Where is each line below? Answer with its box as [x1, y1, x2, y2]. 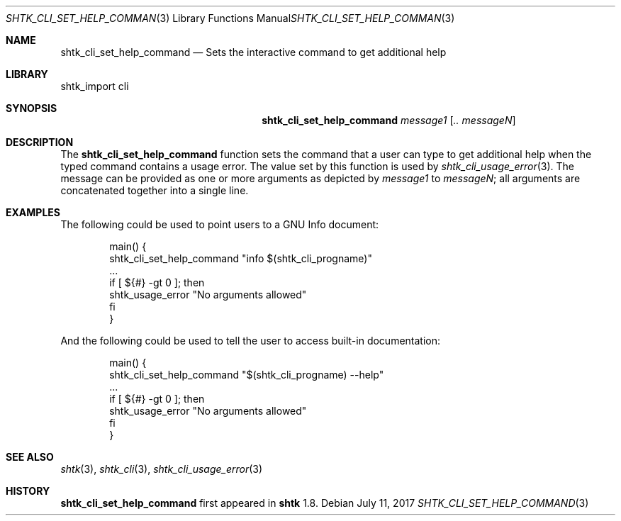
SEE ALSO [6, 451, 54, 463]
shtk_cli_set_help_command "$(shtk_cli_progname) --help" [109, 369, 384, 381]
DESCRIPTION [6, 136, 74, 148]
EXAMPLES [6, 206, 60, 218]
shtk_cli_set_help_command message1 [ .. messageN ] [262, 114, 516, 126]
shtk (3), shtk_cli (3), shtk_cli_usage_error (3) [60, 463, 263, 475]
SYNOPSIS [6, 102, 57, 114]
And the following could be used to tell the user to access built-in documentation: [60, 335, 441, 347]
